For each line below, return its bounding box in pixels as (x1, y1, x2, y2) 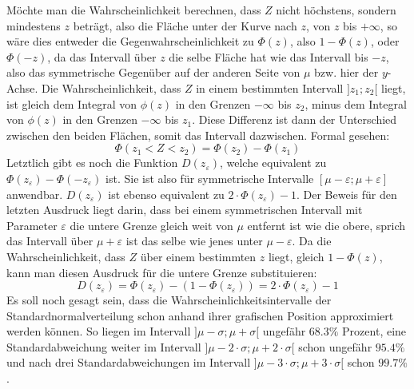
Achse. (6, 79, 38, 96)
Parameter (6, 216, 58, 233)
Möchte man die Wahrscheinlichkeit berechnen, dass (6, 2, 261, 18)
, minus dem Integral (305, 95, 407, 112)
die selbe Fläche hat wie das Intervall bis (169, 48, 368, 65)
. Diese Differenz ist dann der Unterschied (192, 111, 397, 128)
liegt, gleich (268, 248, 324, 264)
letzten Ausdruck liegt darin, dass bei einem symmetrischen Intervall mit (6, 201, 363, 218)
